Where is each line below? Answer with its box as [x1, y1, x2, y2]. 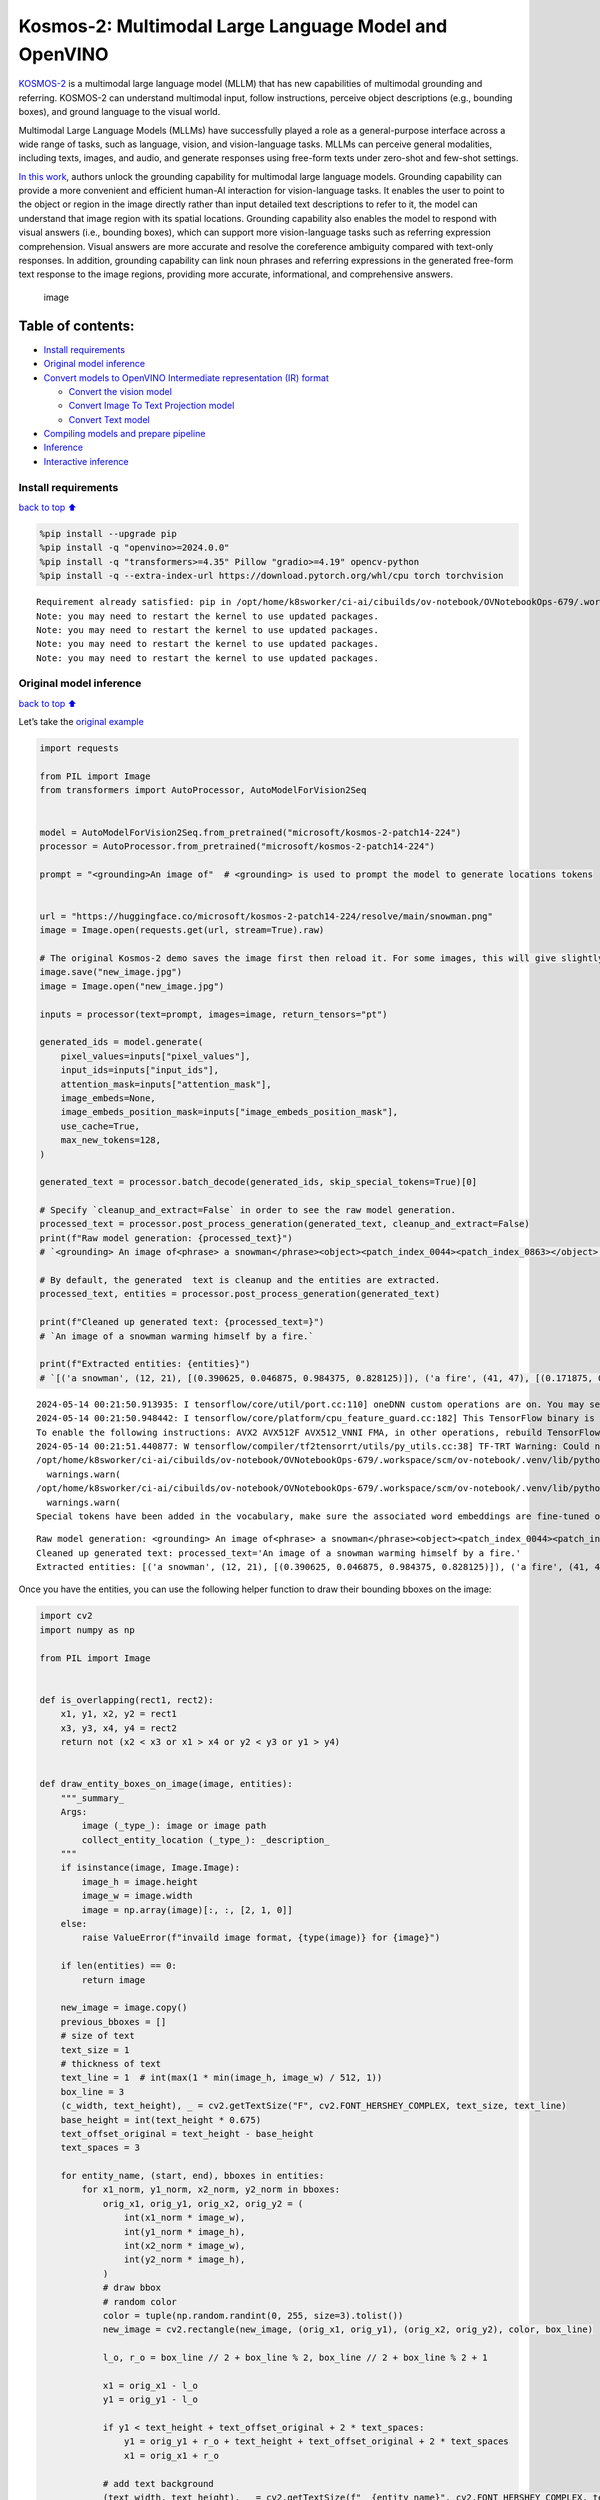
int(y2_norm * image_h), [123, 2254, 246, 2265]
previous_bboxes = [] [60, 2016, 167, 2027]
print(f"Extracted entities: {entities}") [39, 1358, 251, 1370]
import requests [39, 743, 120, 754]
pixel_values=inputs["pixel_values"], [60, 1050, 251, 1062]
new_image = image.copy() [60, 2002, 188, 2014]
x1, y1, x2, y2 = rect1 [60, 1708, 177, 1720]
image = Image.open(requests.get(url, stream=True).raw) [39, 925, 325, 936]
